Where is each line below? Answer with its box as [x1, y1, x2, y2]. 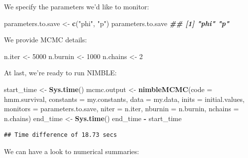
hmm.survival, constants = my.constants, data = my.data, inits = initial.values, [4, 94, 245, 104]
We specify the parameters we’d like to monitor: [4, 1, 149, 11]
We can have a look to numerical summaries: [4, 146, 139, 156]
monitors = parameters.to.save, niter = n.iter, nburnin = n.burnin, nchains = [4, 103, 239, 114]
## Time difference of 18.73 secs [4, 131, 117, 139]
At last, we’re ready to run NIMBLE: [4, 67, 117, 78]
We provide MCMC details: [4, 34, 87, 45]
